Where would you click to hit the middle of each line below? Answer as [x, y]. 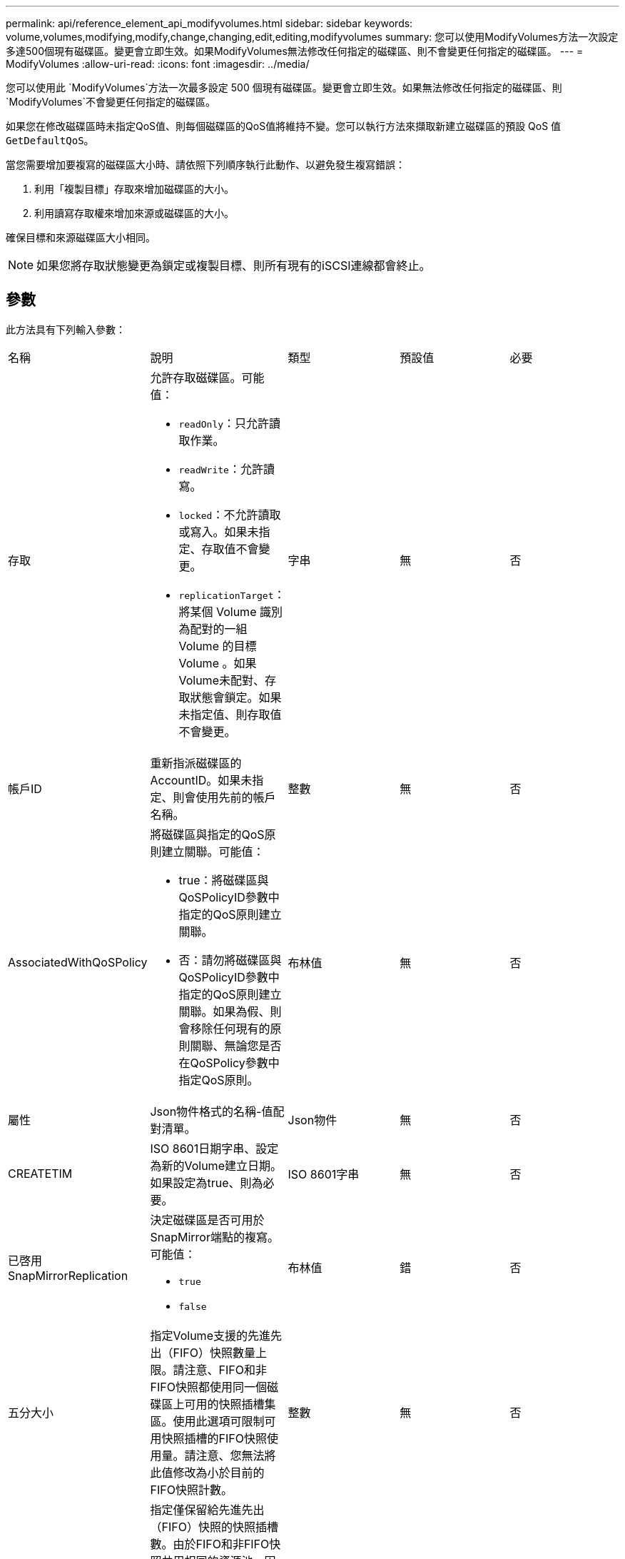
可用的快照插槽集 [230, 1404]
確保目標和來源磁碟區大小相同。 [81, 237]
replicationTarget [226, 595]
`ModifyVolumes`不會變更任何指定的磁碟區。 [111, 102]
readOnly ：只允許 [224, 423]
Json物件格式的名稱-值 [212, 1111]
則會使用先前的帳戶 [224, 797]
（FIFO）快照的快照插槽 [214, 1527]
